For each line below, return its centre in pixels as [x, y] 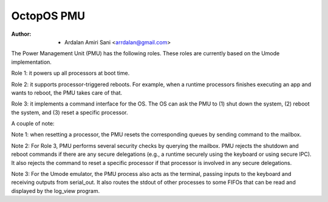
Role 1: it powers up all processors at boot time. [70, 73]
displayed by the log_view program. [56, 190]
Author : [21, 34]
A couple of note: [33, 124]
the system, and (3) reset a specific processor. [70, 112]
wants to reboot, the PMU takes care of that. [67, 93]
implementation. [31, 62]
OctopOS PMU [48, 16]
